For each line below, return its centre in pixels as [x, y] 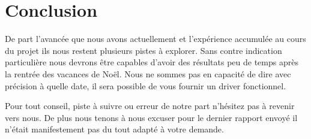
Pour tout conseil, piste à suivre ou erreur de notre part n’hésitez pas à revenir [150, 106]
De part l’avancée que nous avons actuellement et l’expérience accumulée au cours [155, 39]
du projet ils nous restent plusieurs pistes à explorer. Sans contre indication [143, 50]
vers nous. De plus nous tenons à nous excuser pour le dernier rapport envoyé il [151, 117]
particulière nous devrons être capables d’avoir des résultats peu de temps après [152, 62]
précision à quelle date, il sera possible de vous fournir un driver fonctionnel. [146, 85]
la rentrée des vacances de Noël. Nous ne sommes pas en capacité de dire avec [148, 73]
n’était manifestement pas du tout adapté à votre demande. [114, 129]
